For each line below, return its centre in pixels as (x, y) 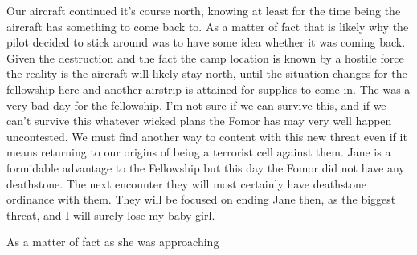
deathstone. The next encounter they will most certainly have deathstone (186, 183)
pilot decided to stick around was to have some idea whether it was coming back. (206, 42)
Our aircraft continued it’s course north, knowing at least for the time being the (204, 10)
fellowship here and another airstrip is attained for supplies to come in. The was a (208, 89)
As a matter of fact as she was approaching (113, 242)
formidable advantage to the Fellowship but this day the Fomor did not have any (206, 167)
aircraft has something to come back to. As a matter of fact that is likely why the (208, 26)
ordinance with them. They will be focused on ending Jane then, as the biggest (201, 199)
